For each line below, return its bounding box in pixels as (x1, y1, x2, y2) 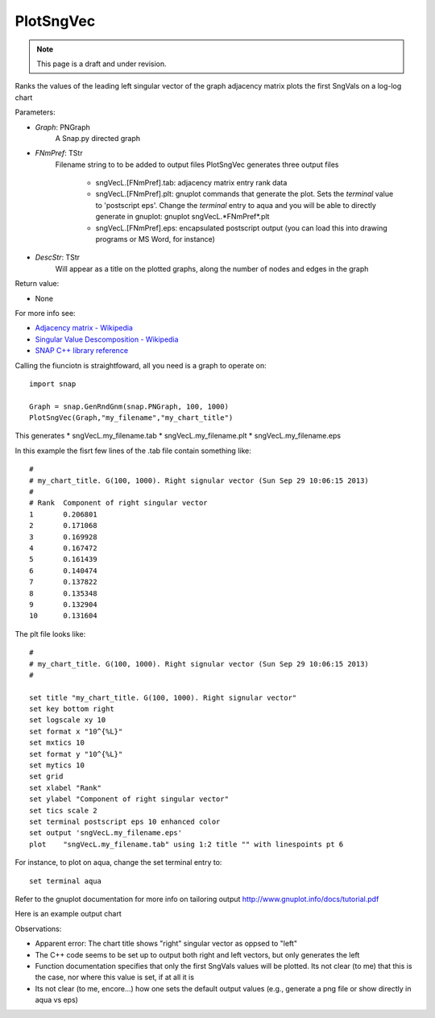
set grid (29, 772, 64, 781)
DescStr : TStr (35, 252, 81, 262)
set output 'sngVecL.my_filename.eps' (29, 829, 183, 837)
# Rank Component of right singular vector (29, 498, 209, 508)
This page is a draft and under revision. (36, 59, 167, 69)
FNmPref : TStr (35, 148, 84, 158)
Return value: (14, 279, 60, 289)
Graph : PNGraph (35, 122, 90, 132)
